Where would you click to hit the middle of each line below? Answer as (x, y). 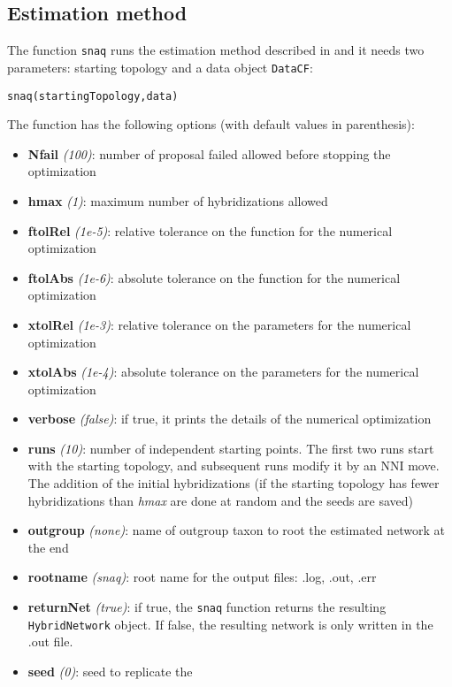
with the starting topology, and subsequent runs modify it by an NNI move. (234, 466)
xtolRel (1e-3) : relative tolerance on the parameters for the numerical (219, 324)
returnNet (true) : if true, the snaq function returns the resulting (207, 607)
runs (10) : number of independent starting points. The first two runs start (231, 448)
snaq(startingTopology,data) (93, 96)
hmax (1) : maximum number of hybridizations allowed (178, 200)
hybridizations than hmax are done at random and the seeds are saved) (221, 500)
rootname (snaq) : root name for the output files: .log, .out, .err (202, 577)
